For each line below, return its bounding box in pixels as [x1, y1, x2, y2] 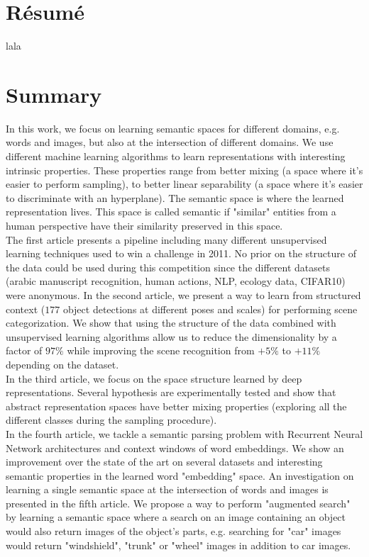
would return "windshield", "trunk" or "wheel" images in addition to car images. [6, 537, 351, 552]
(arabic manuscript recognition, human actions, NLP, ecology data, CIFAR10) [6, 274, 346, 288]
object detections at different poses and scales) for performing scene [62, 301, 358, 316]
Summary [6, 79, 102, 108]
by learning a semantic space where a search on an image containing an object [6, 510, 346, 524]
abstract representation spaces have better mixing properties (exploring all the [6, 398, 347, 413]
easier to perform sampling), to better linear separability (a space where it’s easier [6, 176, 363, 191]
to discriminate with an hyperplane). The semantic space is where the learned [6, 190, 344, 205]
